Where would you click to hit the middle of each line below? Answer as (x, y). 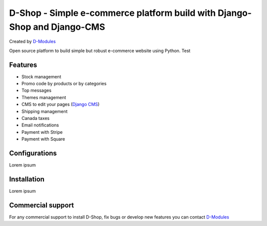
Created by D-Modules (33, 42)
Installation (27, 179)
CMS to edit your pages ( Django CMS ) (61, 105)
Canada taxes (35, 118)
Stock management (41, 76)
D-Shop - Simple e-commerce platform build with (112, 13)
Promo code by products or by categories (64, 84)
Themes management (44, 97)
